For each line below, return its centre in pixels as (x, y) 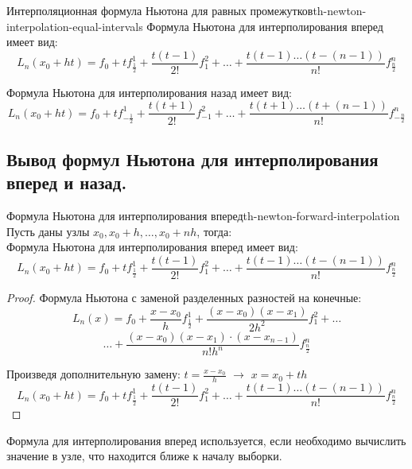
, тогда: (214, 231)
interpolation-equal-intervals (75, 26)
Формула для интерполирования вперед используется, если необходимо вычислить (206, 440)
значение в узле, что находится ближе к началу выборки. (144, 456)
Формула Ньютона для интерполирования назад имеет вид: (149, 92)
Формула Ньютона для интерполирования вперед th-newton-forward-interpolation (203, 216)
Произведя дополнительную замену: (93, 374)
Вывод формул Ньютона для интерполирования (192, 159)
